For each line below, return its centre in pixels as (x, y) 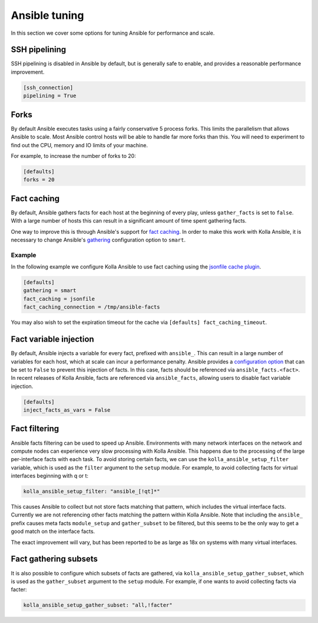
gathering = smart (50, 291)
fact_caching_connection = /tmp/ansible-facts (92, 307)
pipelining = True (50, 96)
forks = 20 (39, 180)
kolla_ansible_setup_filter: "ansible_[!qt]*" (92, 491)
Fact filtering (35, 429)
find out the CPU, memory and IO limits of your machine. (79, 145)
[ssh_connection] (48, 87)
